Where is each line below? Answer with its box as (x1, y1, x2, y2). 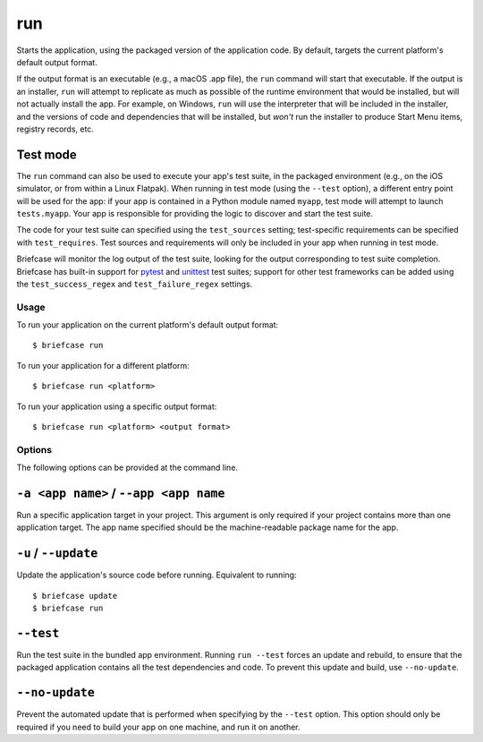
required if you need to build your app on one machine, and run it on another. (16, 721, 301, 732)
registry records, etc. (16, 124, 94, 134)
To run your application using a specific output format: (16, 401, 217, 412)
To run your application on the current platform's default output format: (16, 320, 279, 330)
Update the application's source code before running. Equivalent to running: (16, 569, 297, 581)
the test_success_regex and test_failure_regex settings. (16, 278, 253, 289)
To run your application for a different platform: (16, 360, 190, 371)
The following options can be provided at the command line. (16, 462, 239, 473)
